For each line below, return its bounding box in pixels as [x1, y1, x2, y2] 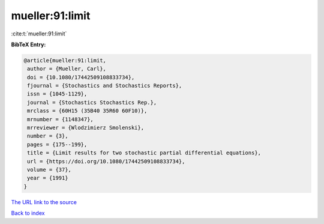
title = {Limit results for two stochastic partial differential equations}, [27, 150, 261, 156]
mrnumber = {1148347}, [27, 116, 94, 123]
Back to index [11, 210, 45, 217]
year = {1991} [27, 175, 68, 181]
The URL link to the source [11, 198, 77, 205]
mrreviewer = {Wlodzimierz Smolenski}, [27, 124, 144, 132]
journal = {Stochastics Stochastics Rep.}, [27, 99, 157, 106]
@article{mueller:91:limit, [23, 57, 106, 64]
